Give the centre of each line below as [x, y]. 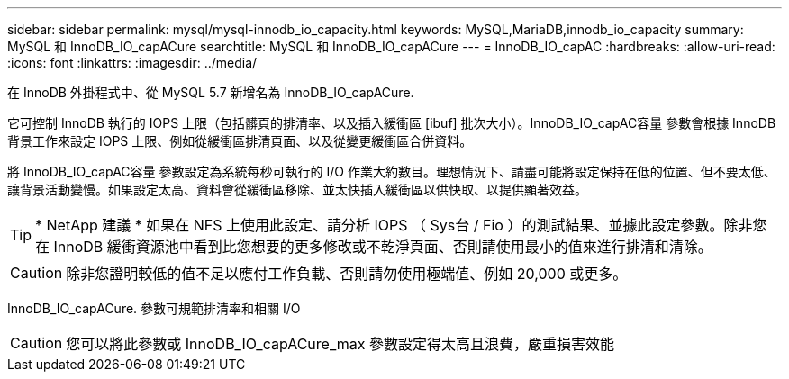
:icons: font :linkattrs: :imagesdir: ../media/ [132, 63]
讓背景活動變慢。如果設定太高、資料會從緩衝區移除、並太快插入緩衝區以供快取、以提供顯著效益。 [297, 189]
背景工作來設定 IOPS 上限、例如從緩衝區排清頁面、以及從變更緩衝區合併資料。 [240, 141]
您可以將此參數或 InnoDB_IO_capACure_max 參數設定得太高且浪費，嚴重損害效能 [340, 344]
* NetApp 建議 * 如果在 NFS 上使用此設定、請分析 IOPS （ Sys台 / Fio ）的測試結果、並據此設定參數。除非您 [401, 225]
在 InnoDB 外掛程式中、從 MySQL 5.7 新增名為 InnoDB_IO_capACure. [211, 92]
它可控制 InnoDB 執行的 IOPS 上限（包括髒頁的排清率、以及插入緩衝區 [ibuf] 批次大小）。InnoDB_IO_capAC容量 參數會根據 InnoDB [392, 123]
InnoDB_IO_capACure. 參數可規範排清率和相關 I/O [154, 308]
